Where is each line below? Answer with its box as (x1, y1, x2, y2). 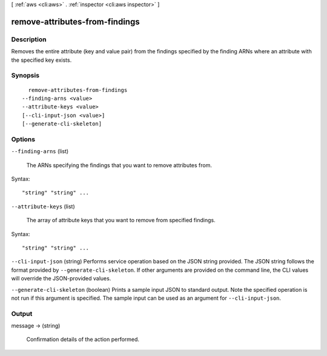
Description (11, 35, 47, 44)
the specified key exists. (11, 56, 72, 64)
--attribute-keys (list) (11, 203, 75, 210)
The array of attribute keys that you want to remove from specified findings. (26, 217, 216, 224)
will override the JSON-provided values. (11, 275, 111, 282)
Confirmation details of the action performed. (26, 336, 139, 343)
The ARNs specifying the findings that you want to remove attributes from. (26, 161, 212, 169)
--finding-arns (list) (11, 148, 69, 155)
